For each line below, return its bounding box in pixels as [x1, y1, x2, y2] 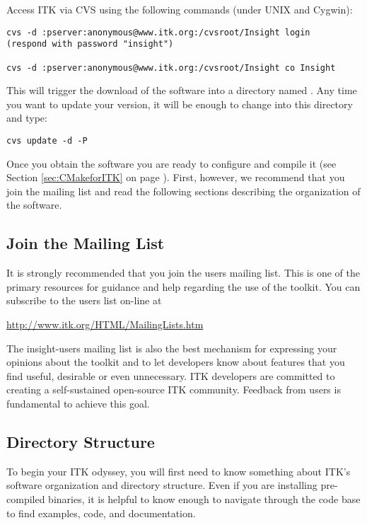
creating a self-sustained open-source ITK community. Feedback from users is [6, 382, 341, 397]
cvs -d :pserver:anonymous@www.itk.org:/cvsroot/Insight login [6, 27, 310, 37]
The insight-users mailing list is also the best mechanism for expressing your [6, 340, 337, 355]
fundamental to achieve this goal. [6, 396, 150, 410]
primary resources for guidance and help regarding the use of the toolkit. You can [6, 279, 361, 294]
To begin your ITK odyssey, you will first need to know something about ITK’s [6, 463, 351, 478]
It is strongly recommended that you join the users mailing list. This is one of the [6, 265, 360, 280]
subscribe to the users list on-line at [6, 293, 162, 308]
